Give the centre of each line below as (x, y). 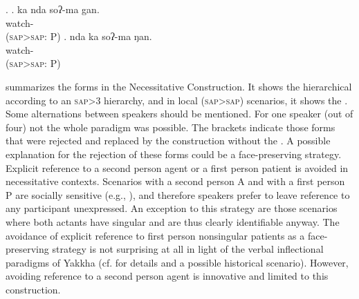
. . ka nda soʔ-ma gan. (53, 9)
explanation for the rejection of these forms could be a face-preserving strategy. (174, 154)
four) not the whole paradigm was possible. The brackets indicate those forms (171, 127)
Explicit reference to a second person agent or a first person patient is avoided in (177, 167)
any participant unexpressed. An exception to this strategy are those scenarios (172, 208)
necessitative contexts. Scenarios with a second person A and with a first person (175, 181)
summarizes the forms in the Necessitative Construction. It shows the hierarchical (179, 86)
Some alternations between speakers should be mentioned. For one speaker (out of (179, 114)
